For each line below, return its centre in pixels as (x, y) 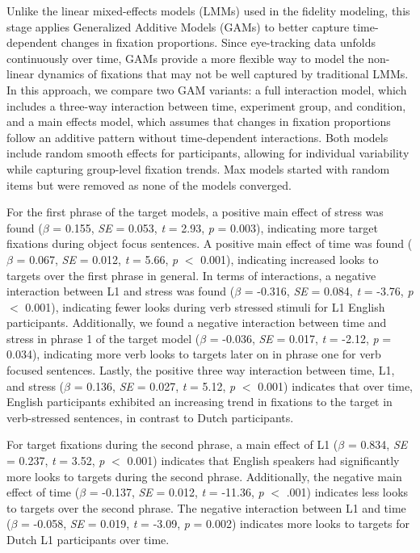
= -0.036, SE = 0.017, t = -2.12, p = (300, 338)
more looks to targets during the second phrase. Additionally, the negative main (204, 476)
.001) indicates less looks (347, 492)
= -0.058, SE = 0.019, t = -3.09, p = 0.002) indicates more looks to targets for (216, 524)
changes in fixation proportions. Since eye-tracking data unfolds (218, 42)
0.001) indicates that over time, (336, 385)
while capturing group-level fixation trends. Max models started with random (198, 168)
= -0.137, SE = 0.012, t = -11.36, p (176, 492)
